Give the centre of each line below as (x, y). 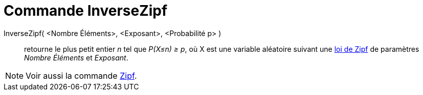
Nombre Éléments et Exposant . (76, 57)
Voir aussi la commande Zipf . (81, 75)
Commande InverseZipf (86, 11)
